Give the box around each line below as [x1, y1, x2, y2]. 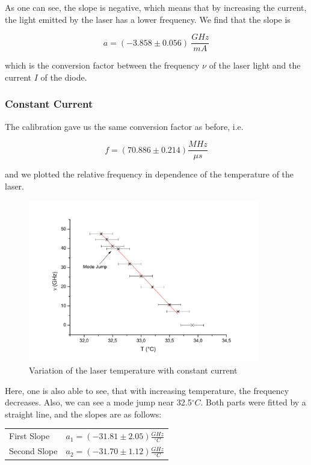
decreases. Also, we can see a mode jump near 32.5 [5, 396, 192, 408]
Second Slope [9, 445, 58, 457]
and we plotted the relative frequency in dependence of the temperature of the [5, 168, 294, 180]
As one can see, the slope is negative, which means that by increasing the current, [5, 1, 307, 13]
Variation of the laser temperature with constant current [29, 364, 238, 377]
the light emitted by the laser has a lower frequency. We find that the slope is [5, 13, 291, 25]
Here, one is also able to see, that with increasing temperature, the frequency [5, 384, 289, 396]
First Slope [9, 430, 50, 442]
